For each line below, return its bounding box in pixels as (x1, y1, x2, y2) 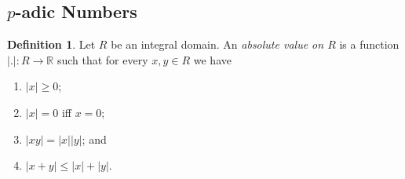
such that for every (57, 51, 148, 68)
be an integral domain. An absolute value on (111, 36, 324, 53)
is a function (339, 36, 400, 53)
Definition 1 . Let (7, 36, 96, 53)
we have (193, 51, 232, 68)
